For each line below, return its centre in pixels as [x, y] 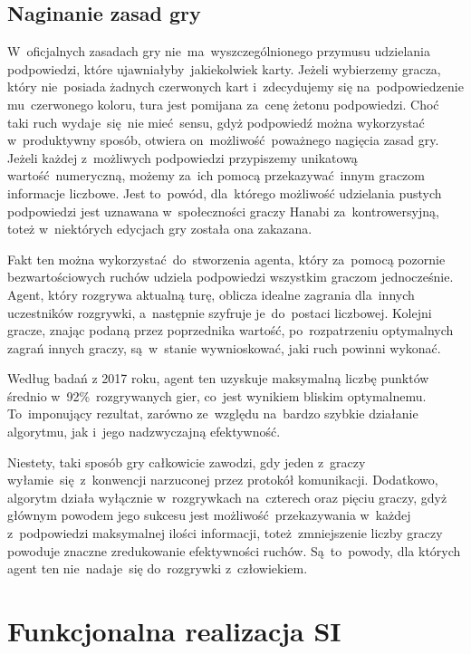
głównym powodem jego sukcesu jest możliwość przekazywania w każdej [209, 515]
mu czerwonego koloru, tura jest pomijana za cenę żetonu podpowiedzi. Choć [223, 104]
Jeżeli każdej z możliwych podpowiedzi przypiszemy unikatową [183, 157]
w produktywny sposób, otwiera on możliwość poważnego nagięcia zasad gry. [223, 140]
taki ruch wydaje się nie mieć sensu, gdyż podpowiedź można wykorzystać [216, 122]
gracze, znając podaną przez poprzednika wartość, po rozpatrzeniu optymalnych [231, 330]
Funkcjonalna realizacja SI [174, 631]
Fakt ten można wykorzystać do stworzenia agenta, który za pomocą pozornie [226, 259]
